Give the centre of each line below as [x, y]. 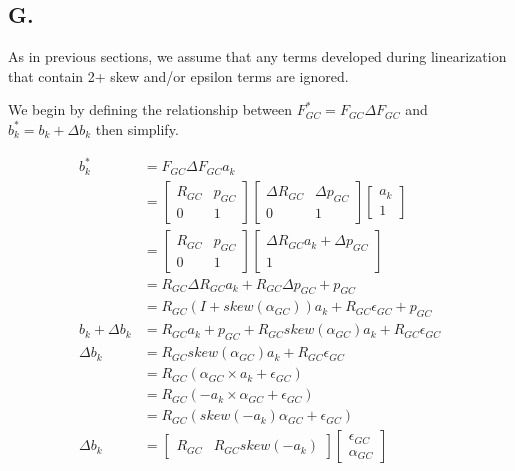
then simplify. [137, 128]
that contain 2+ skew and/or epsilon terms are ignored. [178, 75]
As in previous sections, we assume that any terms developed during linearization [257, 56]
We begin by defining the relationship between [150, 109]
